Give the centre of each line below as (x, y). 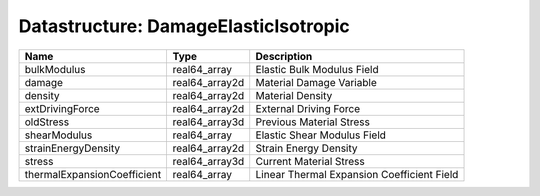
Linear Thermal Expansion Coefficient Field (357, 174)
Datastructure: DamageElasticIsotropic (184, 26)
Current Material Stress (310, 161)
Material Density (294, 95)
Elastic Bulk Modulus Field (317, 69)
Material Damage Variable (316, 82)
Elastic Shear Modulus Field (321, 135)
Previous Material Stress (312, 122)
